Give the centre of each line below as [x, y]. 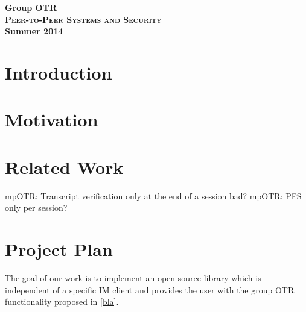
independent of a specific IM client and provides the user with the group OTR [150, 289]
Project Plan [59, 249]
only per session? [36, 207]
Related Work [64, 167]
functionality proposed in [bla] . [62, 301]
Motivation [52, 120]
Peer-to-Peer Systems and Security [83, 19]
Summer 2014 [34, 31]
